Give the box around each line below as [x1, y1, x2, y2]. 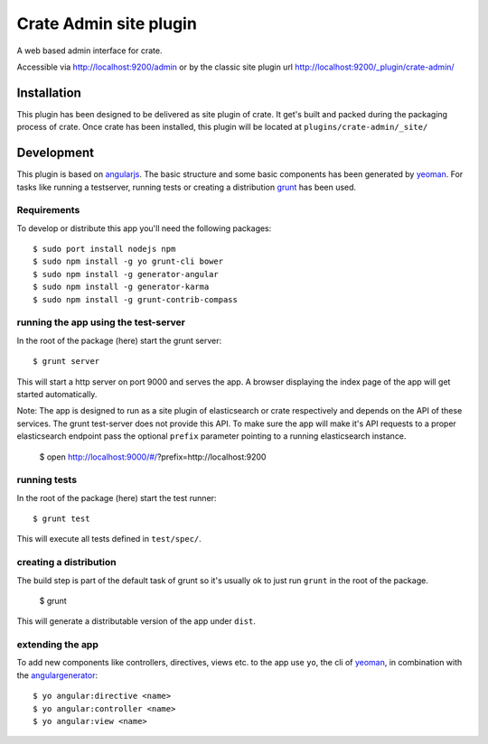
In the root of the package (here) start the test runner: [16, 492, 217, 503]
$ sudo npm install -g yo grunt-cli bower [33, 256, 224, 266]
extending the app [16, 638, 99, 651]
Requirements [16, 204, 80, 217]
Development [16, 145, 95, 161]
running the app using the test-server [16, 316, 185, 329]
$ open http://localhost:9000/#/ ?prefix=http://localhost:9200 [39, 451, 267, 462]
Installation [16, 85, 81, 100]
